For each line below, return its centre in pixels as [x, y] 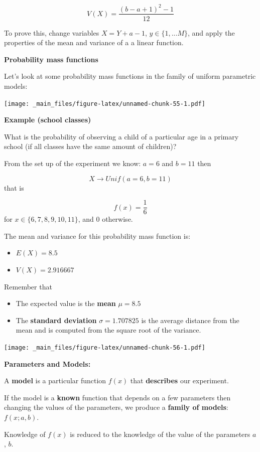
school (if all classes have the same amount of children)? [90, 146]
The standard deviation [56, 320]
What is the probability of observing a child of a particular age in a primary [121, 136]
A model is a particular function [55, 381]
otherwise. [117, 219]
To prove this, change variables [52, 32]
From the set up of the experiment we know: [73, 163]
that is [14, 187]
